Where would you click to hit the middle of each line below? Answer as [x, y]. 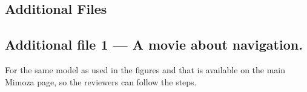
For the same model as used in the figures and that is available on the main [145, 69]
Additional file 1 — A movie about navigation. [154, 44]
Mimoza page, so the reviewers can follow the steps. [101, 81]
